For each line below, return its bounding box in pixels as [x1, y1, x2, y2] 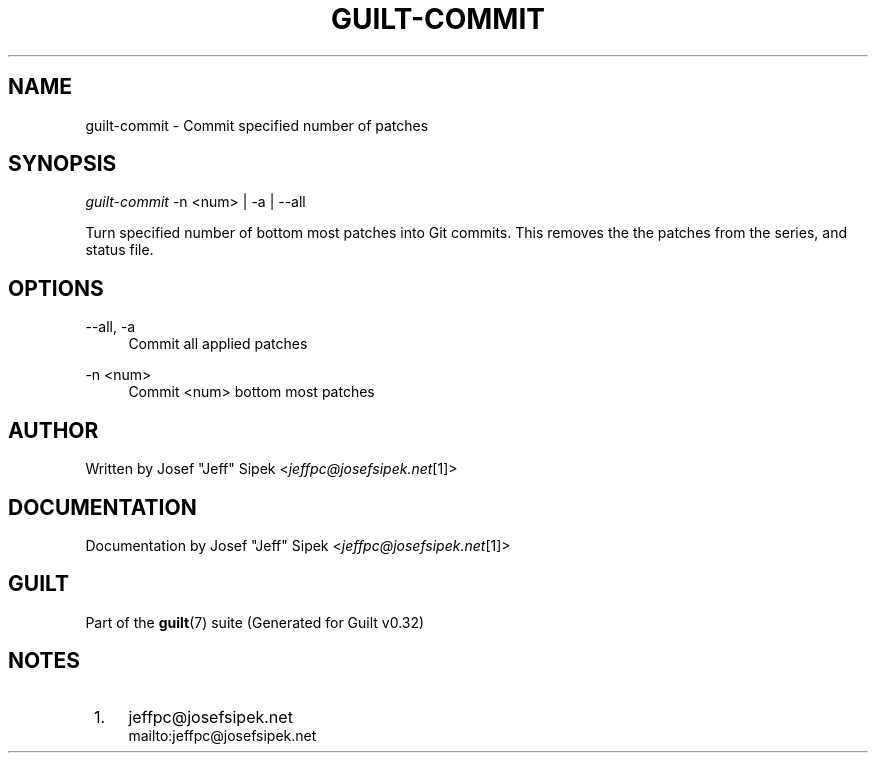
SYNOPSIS [8, 151, 117, 177]
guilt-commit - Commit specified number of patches [85, 116, 429, 134]
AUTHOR [8, 417, 99, 443]
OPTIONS [8, 275, 104, 301]
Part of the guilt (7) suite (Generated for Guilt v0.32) [85, 613, 425, 631]
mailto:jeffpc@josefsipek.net [128, 726, 317, 744]
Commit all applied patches [128, 335, 308, 353]
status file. [85, 241, 154, 259]
